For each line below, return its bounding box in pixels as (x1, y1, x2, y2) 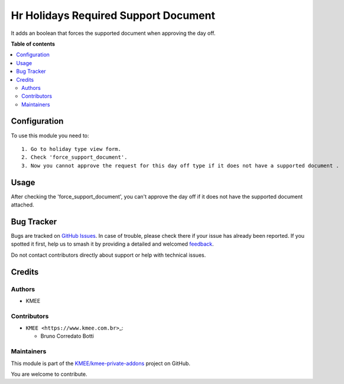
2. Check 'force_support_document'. (21, 154, 128, 161)
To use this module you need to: (11, 132, 89, 139)
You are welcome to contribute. (11, 370, 87, 377)
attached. (11, 201, 34, 208)
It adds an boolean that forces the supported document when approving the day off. (11, 30, 216, 37)
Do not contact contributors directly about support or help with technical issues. (11, 251, 206, 259)
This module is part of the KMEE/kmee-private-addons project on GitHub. (11, 360, 190, 367)
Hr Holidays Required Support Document (11, 9, 216, 22)
